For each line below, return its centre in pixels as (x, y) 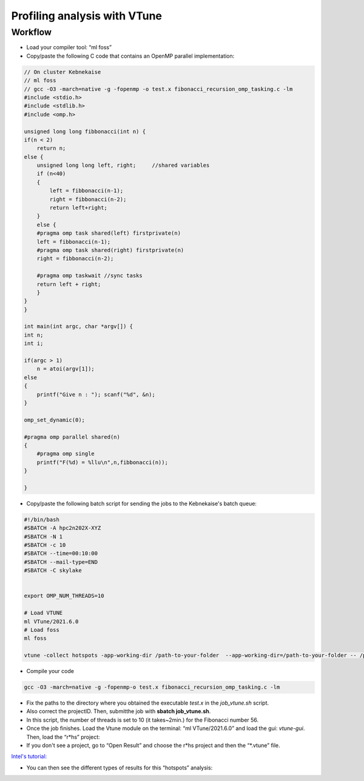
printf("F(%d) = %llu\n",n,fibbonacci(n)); (102, 462)
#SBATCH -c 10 (45, 545)
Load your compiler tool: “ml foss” (69, 47)
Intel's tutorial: (29, 756)
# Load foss (42, 630)
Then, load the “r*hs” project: (63, 737)
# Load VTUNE (43, 613)
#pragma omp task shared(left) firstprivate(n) (109, 233)
